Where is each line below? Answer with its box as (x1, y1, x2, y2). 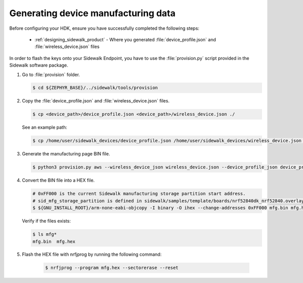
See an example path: (22, 124, 68, 131)
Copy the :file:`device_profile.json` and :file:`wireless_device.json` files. (22, 98, 170, 104)
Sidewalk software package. (9, 62, 68, 68)
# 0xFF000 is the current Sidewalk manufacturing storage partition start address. (32, 191, 246, 197)
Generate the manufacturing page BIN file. (22, 151, 111, 157)
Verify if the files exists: (22, 218, 71, 224)
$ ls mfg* (32, 232, 57, 237)
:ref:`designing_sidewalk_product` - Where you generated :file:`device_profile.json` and (34, 36, 216, 42)
